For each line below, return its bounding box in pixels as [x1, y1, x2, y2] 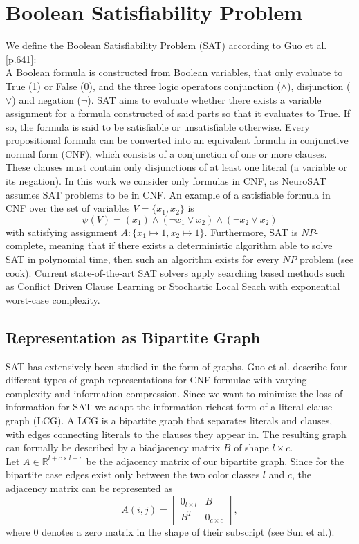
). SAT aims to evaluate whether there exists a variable [87, 92, 322, 107]
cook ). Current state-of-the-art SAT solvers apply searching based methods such [6, 265, 345, 280]
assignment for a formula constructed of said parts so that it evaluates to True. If [6, 106, 351, 120]
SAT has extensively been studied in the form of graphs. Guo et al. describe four [6, 359, 348, 373]
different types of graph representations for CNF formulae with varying [6, 372, 307, 387]
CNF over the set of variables [6, 201, 130, 215]
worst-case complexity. [6, 292, 100, 307]
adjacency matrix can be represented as [6, 480, 173, 495]
